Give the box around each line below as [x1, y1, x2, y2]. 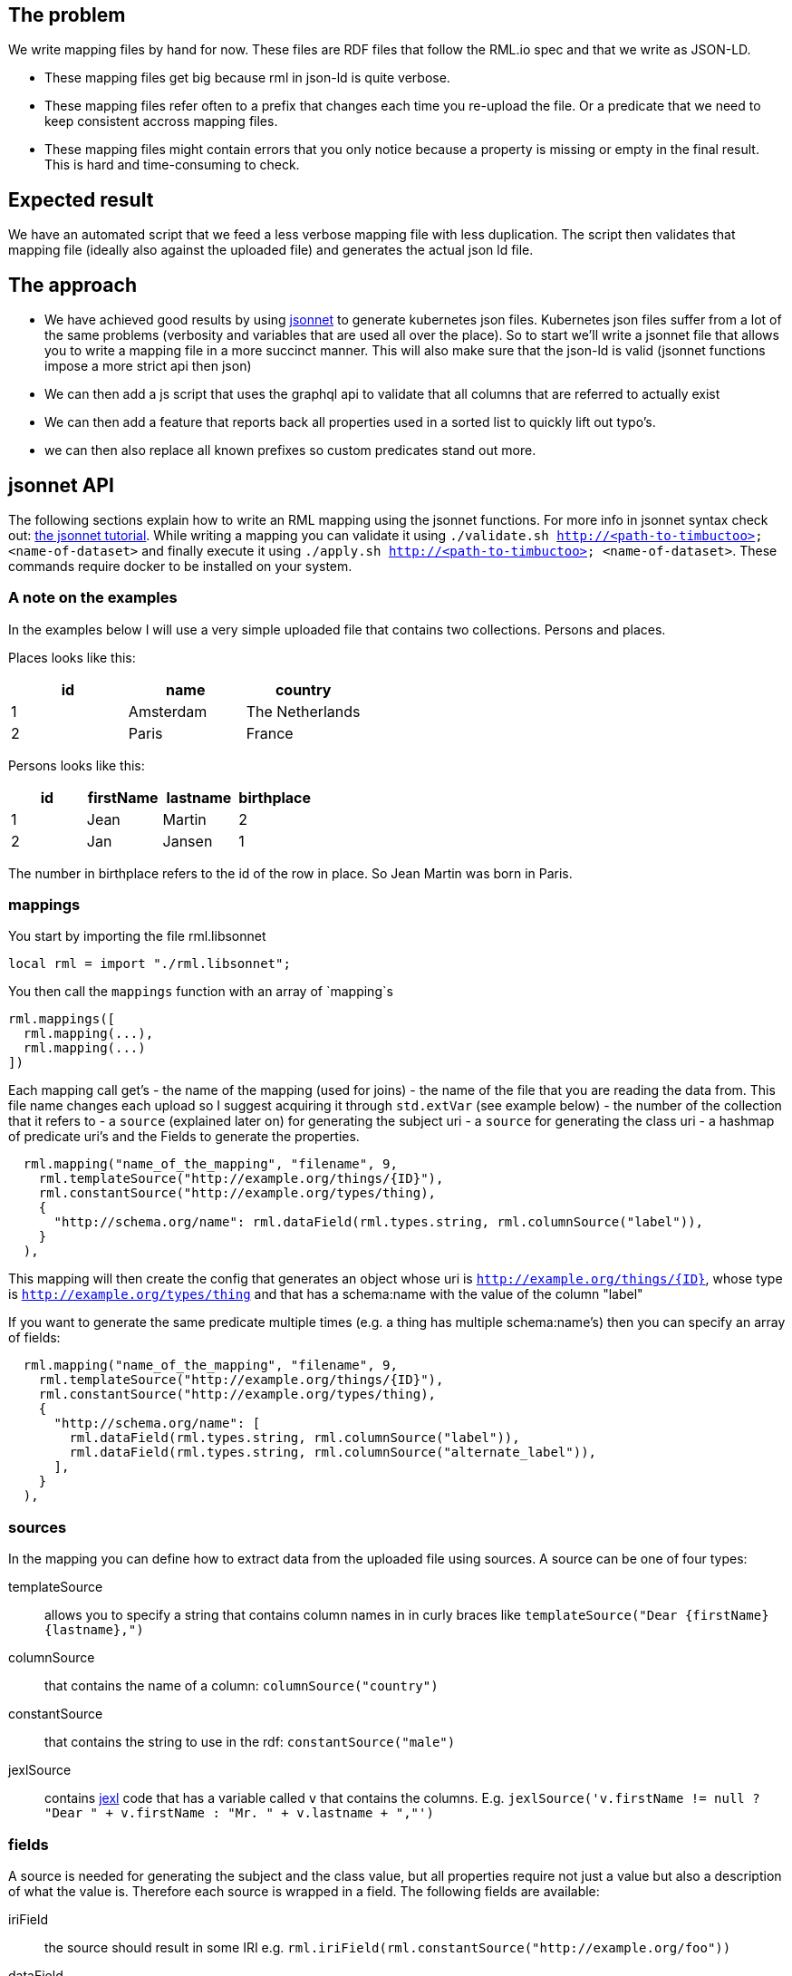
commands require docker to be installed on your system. [8, 557, 353, 574]
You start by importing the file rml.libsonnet [8, 928, 266, 944]
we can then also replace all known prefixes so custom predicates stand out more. [44, 442, 536, 459]
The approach [8, 273, 137, 296]
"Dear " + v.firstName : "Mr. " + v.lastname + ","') [44, 1806, 434, 1821]
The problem [8, 4, 126, 26]
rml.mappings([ [8, 1012, 116, 1027]
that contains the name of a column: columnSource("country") [44, 1678, 439, 1694]
